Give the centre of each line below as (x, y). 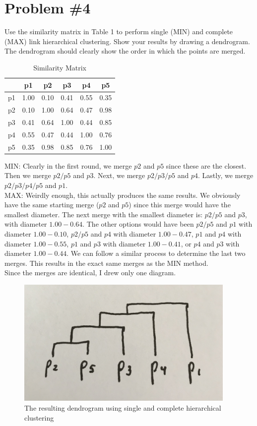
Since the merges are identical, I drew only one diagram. (90, 273)
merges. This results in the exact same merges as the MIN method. (106, 263)
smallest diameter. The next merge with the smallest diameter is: (104, 214)
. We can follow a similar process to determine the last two (156, 253)
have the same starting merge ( (52, 205)
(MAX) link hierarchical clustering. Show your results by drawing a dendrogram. (127, 41)
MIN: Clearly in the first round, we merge (68, 165)
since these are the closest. (206, 165)
